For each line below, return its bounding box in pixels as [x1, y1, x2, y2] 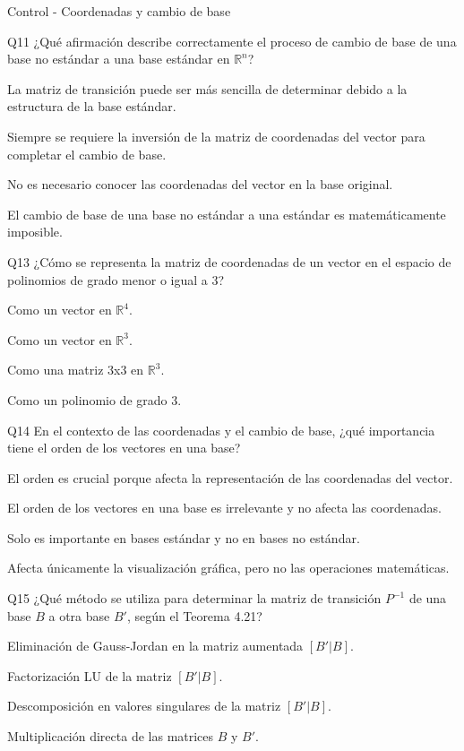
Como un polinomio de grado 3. [7, 390, 182, 409]
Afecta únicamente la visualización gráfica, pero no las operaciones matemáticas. [7, 558, 450, 577]
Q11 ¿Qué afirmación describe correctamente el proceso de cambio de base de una [7, 31, 457, 50]
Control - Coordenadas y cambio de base [7, 2, 231, 20]
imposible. [7, 222, 63, 241]
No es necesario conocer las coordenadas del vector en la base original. [7, 175, 393, 194]
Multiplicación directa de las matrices [7, 727, 214, 746]
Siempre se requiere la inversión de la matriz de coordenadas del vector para [7, 126, 425, 145]
